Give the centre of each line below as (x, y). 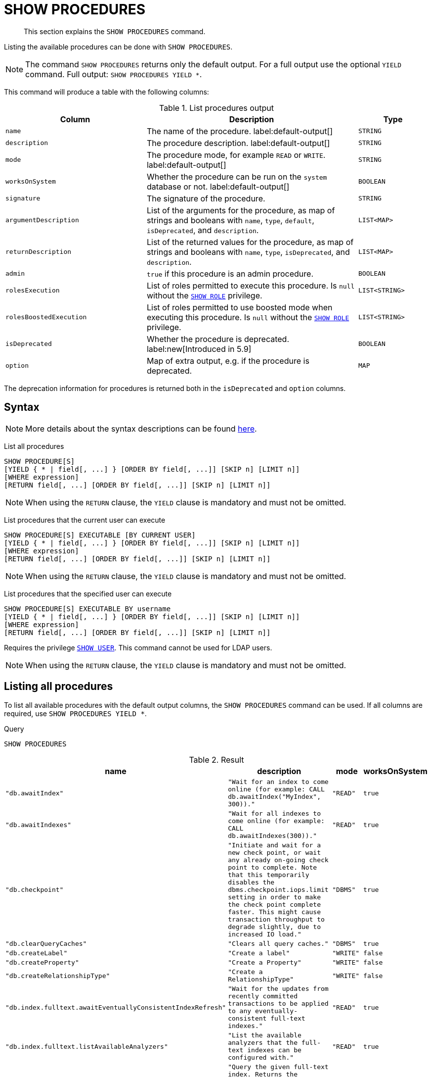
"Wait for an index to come (278, 782)
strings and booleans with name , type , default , (230, 220)
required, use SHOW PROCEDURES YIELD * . (75, 714)
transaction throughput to (276, 920)
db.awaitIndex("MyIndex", (274, 797)
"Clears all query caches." (278, 944)
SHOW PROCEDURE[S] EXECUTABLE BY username (87, 609)
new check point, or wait (274, 853)
